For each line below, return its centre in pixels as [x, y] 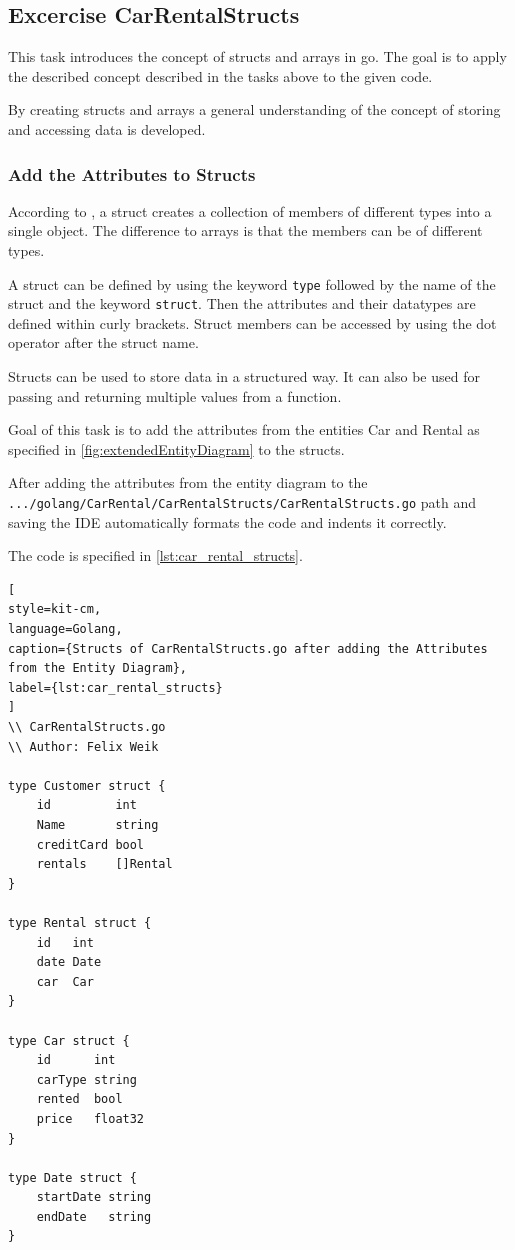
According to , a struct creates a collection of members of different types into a [250, 210]
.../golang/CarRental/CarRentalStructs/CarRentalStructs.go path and [242, 502]
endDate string [94, 1216]
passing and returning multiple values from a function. [175, 395]
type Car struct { [69, 1040]
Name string [97, 825]
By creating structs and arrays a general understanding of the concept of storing [254, 109]
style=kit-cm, [55, 609]
